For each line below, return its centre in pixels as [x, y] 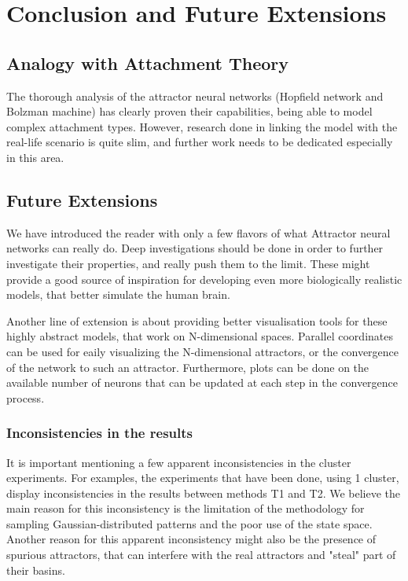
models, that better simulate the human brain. [118, 294]
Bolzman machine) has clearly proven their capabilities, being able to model [189, 111]
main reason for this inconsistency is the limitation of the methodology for [186, 508]
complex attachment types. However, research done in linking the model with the [202, 126]
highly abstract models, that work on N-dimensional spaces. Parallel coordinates [200, 336]
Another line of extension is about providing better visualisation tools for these [197, 320]
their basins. [36, 570]
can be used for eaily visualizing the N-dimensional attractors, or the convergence [203, 351]
